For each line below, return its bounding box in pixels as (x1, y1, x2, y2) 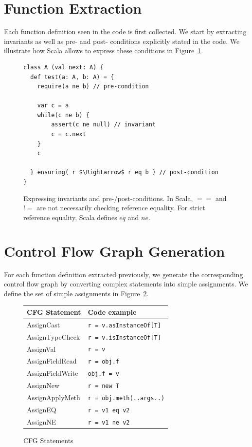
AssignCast (27, 319, 60, 329)
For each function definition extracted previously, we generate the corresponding (4, 269, 243, 279)
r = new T (88, 383, 119, 390)
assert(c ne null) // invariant (51, 121, 156, 128)
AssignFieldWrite (27, 368, 78, 378)
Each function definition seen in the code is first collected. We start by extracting (4, 26, 247, 37)
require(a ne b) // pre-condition (37, 83, 149, 90)
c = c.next (51, 131, 86, 138)
